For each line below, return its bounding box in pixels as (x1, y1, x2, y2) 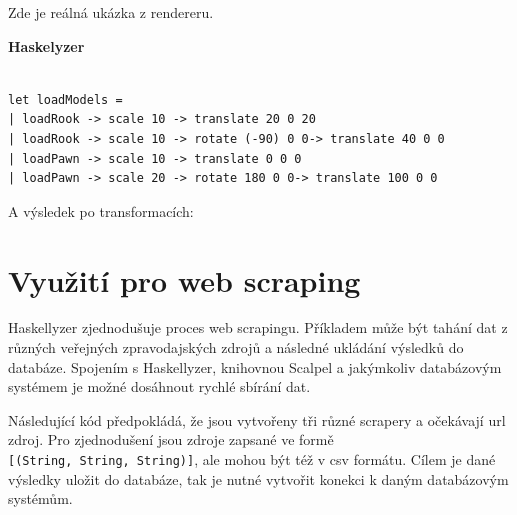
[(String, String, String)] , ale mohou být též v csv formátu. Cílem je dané (8, 449, 496, 470)
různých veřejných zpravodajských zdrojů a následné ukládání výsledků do (8, 337, 464, 358)
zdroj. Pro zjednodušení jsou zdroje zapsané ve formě (8, 429, 334, 450)
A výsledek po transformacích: (8, 200, 194, 221)
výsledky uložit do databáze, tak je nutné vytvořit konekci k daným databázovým (8, 468, 509, 489)
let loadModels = (8, 92, 123, 107)
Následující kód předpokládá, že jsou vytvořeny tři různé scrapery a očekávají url (8, 409, 506, 430)
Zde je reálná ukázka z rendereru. (8, 2, 214, 22)
